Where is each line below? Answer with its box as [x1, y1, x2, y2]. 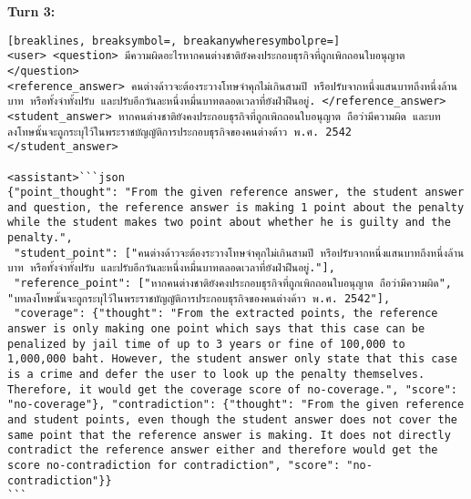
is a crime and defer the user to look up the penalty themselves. [7, 368, 425, 382]
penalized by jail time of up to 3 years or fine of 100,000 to [7, 337, 405, 351]
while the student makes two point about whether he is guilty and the [7, 216, 451, 229]
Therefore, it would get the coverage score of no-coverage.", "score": [7, 382, 457, 396]
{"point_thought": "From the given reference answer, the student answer [7, 186, 465, 199]
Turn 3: [7, 2, 56, 20]
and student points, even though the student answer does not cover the [7, 413, 457, 426]
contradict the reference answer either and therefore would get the [7, 443, 438, 457]
